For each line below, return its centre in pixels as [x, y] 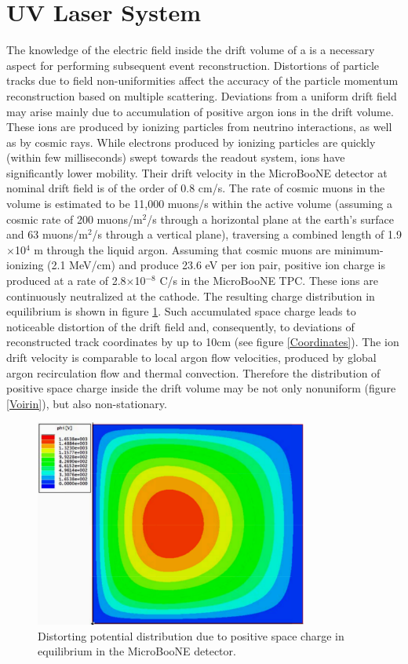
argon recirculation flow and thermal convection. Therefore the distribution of [193, 372]
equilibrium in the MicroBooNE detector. [137, 651]
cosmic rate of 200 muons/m [75, 219]
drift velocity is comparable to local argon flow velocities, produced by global [191, 357]
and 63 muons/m [47, 234]
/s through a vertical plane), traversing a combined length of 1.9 [247, 234]
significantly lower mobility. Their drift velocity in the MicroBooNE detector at [197, 172]
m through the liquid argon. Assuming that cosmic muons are [182, 249]
